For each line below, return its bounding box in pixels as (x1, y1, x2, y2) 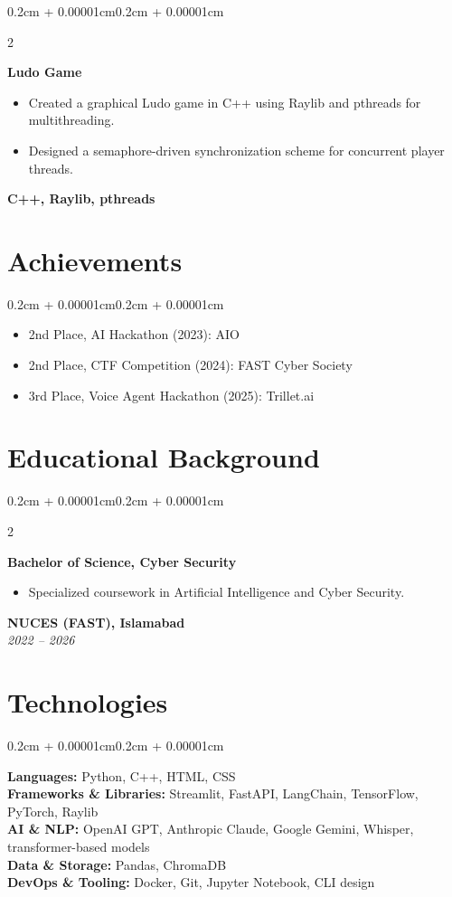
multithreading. (28, 110, 115, 129)
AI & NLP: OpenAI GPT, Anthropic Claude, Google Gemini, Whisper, (7, 819, 414, 838)
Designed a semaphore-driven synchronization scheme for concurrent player (28, 140, 445, 159)
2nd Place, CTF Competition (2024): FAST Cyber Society (28, 355, 353, 374)
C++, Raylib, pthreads (7, 189, 155, 208)
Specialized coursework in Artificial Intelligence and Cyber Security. (28, 582, 405, 601)
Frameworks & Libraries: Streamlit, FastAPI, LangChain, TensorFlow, (7, 784, 419, 803)
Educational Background (7, 439, 320, 476)
